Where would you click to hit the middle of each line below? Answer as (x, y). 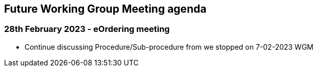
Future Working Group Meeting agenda (105, 9)
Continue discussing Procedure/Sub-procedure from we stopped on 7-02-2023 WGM (169, 47)
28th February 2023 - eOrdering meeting (87, 29)
